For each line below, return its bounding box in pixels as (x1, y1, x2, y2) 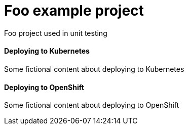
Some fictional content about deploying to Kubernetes (4, 64, 184, 73)
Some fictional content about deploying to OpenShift (4, 101, 179, 110)
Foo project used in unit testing (4, 28, 107, 37)
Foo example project (4, 2, 144, 19)
